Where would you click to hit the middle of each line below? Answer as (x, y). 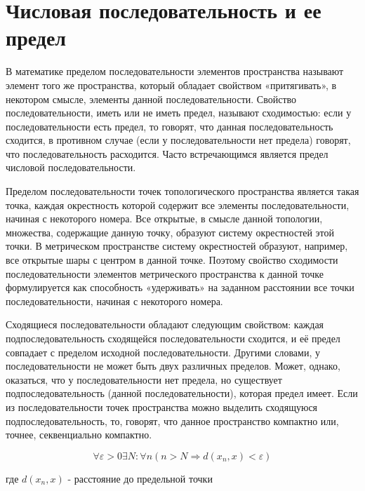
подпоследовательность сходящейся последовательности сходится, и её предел (173, 338)
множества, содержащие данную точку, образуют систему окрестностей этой (170, 232)
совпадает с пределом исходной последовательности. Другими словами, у (163, 352)
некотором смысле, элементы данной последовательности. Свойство (151, 99)
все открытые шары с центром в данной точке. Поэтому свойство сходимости (172, 260)
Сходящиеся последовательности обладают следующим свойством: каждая (165, 324)
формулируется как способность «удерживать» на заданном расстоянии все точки (180, 287)
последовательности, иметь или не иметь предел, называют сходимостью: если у (179, 113)
